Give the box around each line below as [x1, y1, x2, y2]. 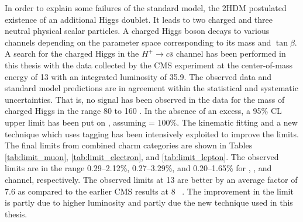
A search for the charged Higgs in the [5, 47, 139, 60]
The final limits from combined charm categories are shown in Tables [5, 139, 253, 151]
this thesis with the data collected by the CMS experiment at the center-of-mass [5, 58, 292, 71]
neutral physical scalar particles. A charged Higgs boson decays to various [5, 25, 270, 37]
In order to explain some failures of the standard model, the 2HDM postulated [5, 2, 287, 13]
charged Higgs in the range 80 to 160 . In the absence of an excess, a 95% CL [5, 105, 282, 117]
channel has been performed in [176, 47, 286, 60]
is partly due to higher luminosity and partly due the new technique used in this [5, 196, 293, 209]
